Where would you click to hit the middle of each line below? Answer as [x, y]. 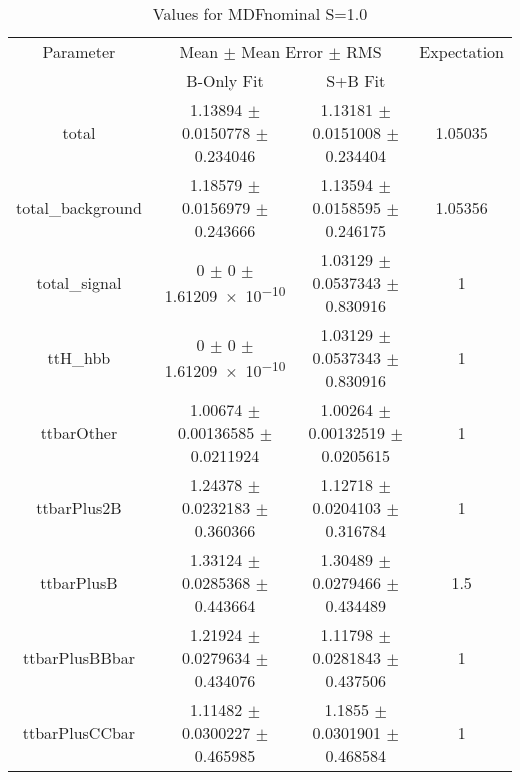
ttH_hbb [79, 357]
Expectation [461, 51]
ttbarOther [79, 432]
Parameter [79, 51]
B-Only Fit [225, 80]
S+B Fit [356, 80]
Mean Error [282, 51]
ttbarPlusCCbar [79, 732]
